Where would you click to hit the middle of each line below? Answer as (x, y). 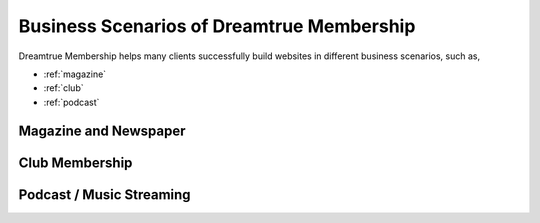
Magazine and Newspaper (102, 130)
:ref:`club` (63, 88)
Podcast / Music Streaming (104, 194)
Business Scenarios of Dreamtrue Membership (217, 26)
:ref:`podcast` (71, 102)
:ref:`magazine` (75, 74)
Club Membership (75, 162)
